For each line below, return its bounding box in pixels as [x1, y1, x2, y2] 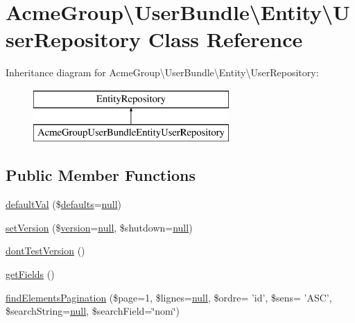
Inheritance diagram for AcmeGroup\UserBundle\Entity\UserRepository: [6, 65, 319, 80]
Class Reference [148, 25, 303, 53]
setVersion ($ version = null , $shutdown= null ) [6, 220, 193, 234]
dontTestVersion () [6, 243, 85, 258]
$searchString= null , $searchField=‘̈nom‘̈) [6, 304, 180, 318]
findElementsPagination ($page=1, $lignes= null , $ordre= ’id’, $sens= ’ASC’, [6, 290, 332, 304]
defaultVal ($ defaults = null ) [6, 197, 121, 211]
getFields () [6, 267, 55, 281]
